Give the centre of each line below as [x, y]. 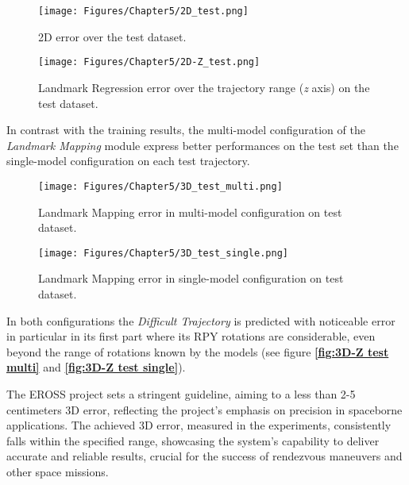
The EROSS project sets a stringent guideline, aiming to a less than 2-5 [181, 393]
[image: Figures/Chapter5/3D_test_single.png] [163, 253]
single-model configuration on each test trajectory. [128, 161]
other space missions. [58, 471]
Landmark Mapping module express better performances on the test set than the [203, 145]
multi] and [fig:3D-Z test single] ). [96, 367]
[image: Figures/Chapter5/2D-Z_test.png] [149, 62]
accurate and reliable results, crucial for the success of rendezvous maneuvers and [204, 456]
